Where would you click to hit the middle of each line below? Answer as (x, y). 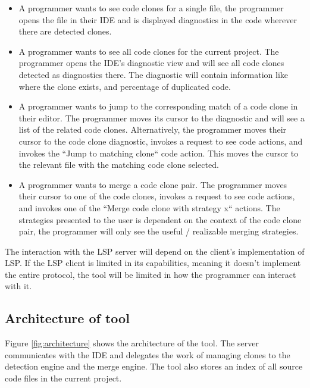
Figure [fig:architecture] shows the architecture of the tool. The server (132, 343)
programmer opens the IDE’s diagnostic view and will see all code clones (151, 63)
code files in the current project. (63, 378)
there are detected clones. (65, 31)
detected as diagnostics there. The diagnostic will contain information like (154, 74)
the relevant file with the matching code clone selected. (119, 165)
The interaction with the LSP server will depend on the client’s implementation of (155, 251)
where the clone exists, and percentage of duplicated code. (125, 86)
